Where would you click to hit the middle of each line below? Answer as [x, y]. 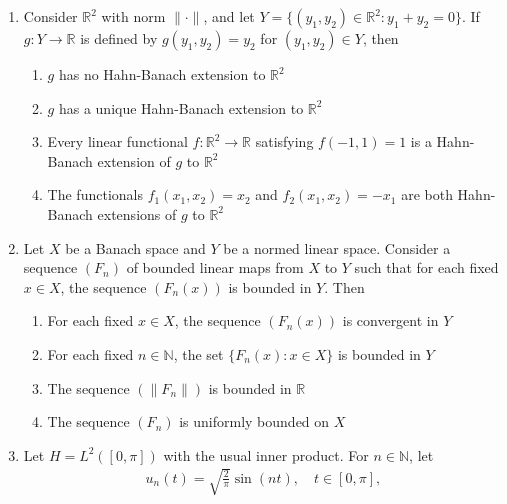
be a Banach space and [135, 247]
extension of [134, 160]
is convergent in [390, 320]
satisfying [284, 141]
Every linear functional [117, 141]
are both [427, 194]
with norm [133, 16]
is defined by [119, 38]
